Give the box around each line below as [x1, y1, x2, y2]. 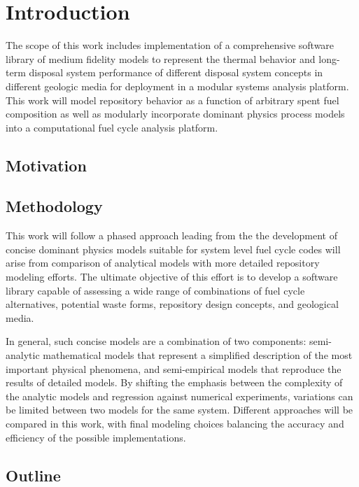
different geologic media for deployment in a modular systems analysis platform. [6, 78, 349, 93]
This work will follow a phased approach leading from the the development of [6, 228, 337, 243]
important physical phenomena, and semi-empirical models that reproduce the [6, 361, 342, 376]
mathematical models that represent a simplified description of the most [43, 348, 353, 362]
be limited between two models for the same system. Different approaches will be [6, 402, 353, 417]
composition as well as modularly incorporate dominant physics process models [6, 106, 345, 121]
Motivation [6, 154, 87, 176]
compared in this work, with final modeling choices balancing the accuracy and [6, 416, 344, 430]
